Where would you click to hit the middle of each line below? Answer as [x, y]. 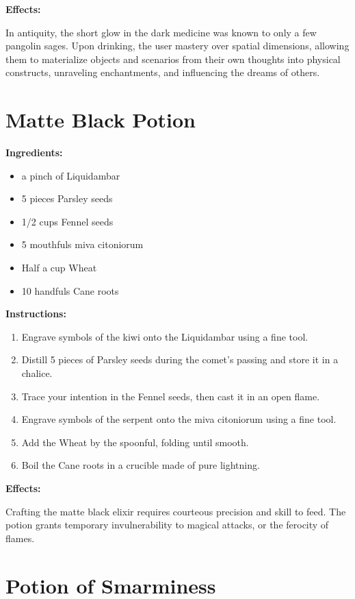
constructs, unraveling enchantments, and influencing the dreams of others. [163, 72]
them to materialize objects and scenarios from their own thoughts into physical [173, 59]
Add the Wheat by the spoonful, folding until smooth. [135, 442]
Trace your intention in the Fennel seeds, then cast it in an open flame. [171, 396]
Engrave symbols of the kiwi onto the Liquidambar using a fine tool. [165, 336]
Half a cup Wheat [59, 268]
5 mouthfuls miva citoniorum [82, 244]
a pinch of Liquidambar [71, 175]
